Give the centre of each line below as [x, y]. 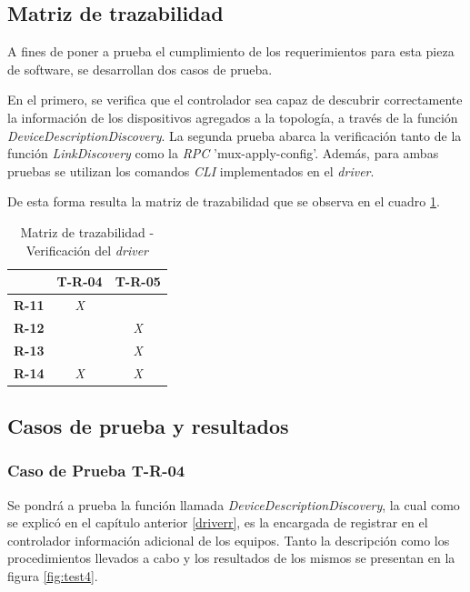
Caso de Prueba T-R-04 [96, 471]
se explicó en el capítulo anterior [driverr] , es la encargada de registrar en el [218, 522]
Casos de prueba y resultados [148, 426]
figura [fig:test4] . [53, 575]
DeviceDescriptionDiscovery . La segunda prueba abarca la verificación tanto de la [235, 135]
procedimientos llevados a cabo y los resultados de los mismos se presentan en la [231, 558]
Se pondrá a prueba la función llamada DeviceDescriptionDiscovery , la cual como [234, 504]
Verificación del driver [87, 250]
